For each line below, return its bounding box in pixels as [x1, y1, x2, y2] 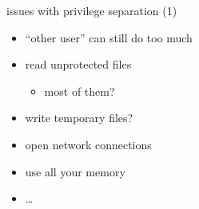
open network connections [25, 136, 152, 152]
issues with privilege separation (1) [6, 2, 177, 18]
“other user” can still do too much [25, 29, 193, 45]
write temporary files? [25, 109, 133, 126]
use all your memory [25, 163, 125, 179]
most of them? [44, 82, 115, 99]
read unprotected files [25, 56, 132, 73]
